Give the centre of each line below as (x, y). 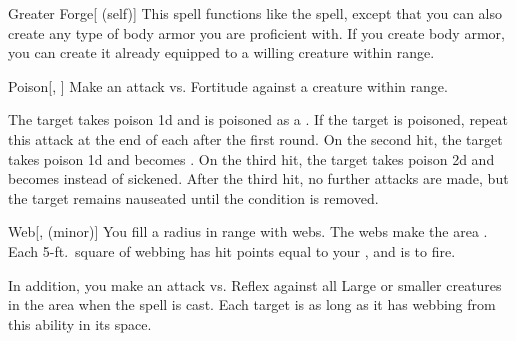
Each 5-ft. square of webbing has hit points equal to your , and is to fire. (232, 250)
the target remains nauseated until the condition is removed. (193, 197)
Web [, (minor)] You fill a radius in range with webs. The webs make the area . (248, 231)
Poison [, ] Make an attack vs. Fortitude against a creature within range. (228, 85)
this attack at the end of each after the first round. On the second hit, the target (255, 138)
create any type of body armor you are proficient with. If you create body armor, (256, 32)
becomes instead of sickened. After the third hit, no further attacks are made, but (258, 178)
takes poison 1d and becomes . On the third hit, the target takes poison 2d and (251, 158)
